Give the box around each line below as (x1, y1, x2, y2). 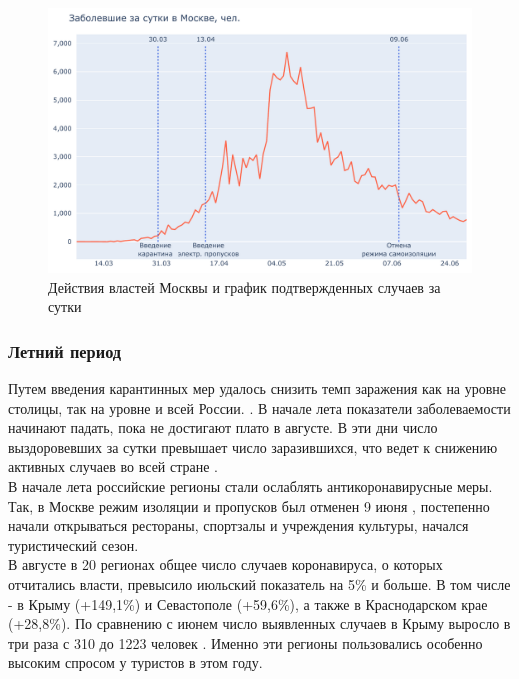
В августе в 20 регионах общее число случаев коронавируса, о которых (8, 554, 443, 575)
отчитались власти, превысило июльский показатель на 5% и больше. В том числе (8, 573, 511, 594)
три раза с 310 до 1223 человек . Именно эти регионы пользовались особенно (8, 632, 483, 653)
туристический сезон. (8, 534, 139, 555)
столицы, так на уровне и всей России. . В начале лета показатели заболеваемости (8, 397, 511, 418)
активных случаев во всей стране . (8, 456, 218, 477)
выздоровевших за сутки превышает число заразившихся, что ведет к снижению (8, 436, 498, 457)
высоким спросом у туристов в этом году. (8, 652, 263, 673)
